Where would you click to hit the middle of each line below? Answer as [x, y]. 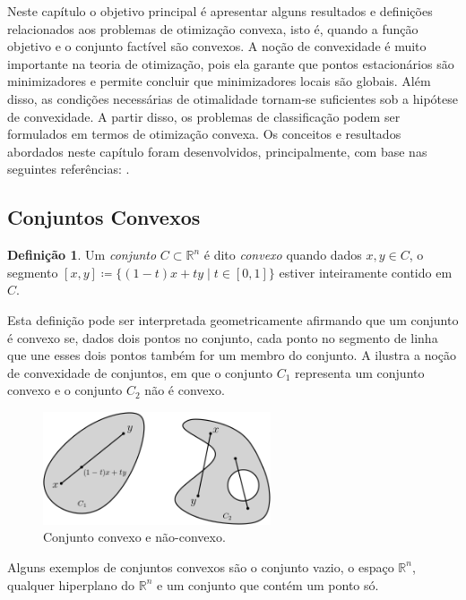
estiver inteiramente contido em [366, 272]
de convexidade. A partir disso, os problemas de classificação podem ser [204, 116]
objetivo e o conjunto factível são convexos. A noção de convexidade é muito [217, 46]
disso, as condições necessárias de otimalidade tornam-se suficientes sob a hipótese [233, 98]
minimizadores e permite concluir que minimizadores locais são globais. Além [219, 81]
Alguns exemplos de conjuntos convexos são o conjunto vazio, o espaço [201, 566]
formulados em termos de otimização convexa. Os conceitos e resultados [204, 134]
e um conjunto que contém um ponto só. [268, 584]
